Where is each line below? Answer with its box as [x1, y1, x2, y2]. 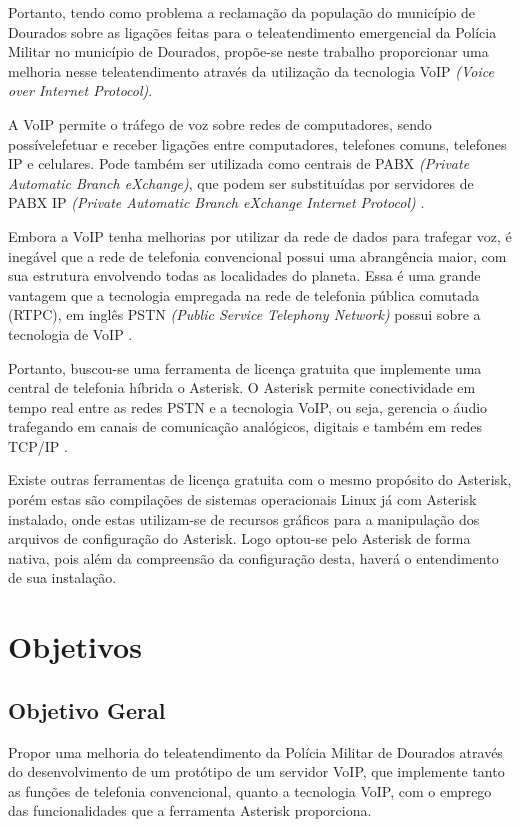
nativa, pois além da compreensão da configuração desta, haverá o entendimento [8, 547, 499, 568]
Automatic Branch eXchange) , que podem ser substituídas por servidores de [8, 172, 474, 193]
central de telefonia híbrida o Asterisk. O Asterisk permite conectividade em [8, 377, 476, 398]
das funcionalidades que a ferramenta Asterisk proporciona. [8, 800, 372, 821]
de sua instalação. [8, 567, 117, 588]
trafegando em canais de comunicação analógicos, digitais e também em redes [8, 416, 482, 437]
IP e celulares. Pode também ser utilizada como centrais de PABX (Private [8, 153, 470, 174]
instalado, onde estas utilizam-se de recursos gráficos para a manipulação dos [8, 508, 480, 529]
